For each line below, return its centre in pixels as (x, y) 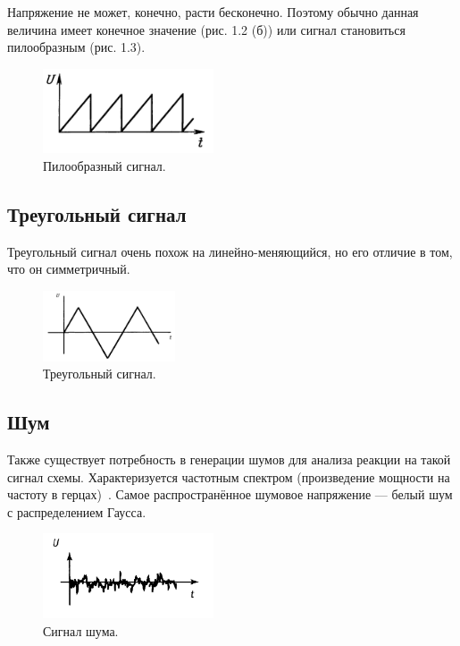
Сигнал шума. (81, 630)
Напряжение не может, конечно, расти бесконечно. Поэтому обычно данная (213, 12)
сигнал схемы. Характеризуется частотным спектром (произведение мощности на (229, 476)
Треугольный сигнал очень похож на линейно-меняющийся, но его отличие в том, (230, 251)
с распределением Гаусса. (77, 511)
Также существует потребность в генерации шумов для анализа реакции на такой (229, 459)
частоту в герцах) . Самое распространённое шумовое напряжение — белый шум (230, 494)
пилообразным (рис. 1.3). (76, 47)
